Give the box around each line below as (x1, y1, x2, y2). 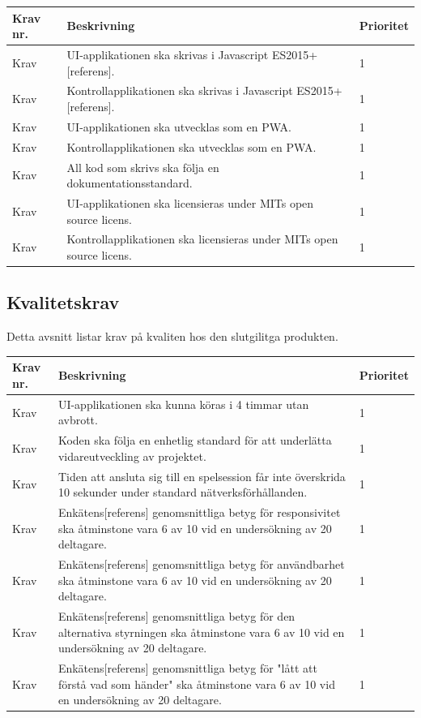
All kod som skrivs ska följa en (66, 158, 219, 175)
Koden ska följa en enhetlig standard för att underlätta (57, 432, 332, 449)
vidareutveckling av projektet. (57, 447, 206, 464)
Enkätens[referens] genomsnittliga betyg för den (57, 608, 296, 625)
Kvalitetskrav (6, 290, 120, 315)
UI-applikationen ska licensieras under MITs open (66, 194, 314, 211)
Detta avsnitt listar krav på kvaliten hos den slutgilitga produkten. (6, 328, 338, 345)
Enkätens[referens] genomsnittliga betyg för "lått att (57, 660, 317, 677)
